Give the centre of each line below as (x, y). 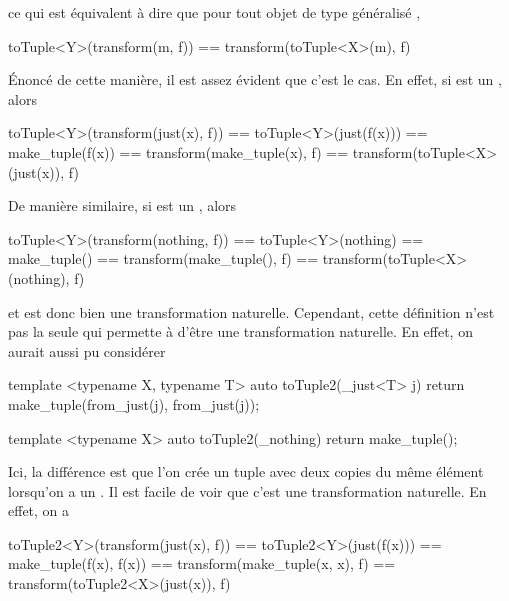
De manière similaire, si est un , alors (122, 205)
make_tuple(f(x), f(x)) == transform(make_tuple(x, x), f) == (202, 563)
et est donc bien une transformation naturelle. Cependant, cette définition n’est (251, 311)
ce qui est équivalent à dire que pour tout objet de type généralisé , (214, 12)
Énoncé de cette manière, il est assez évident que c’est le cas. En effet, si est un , (255, 79)
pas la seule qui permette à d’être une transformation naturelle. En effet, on (240, 331)
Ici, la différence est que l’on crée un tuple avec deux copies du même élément (246, 471)
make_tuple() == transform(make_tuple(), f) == (163, 258)
